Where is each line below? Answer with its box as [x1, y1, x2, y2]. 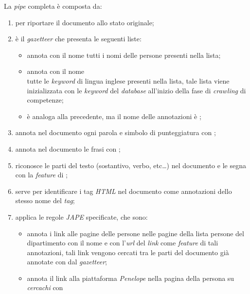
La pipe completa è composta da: [4, 1, 102, 11]
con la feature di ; [15, 170, 68, 180]
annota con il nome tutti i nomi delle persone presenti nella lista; [27, 50, 221, 60]
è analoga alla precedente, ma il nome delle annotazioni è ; [27, 111, 201, 121]
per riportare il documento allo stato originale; [15, 17, 154, 27]
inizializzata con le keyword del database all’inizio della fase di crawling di [27, 85, 246, 95]
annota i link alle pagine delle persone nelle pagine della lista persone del [27, 228, 244, 238]
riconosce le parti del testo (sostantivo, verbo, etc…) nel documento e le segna [15, 160, 246, 170]
